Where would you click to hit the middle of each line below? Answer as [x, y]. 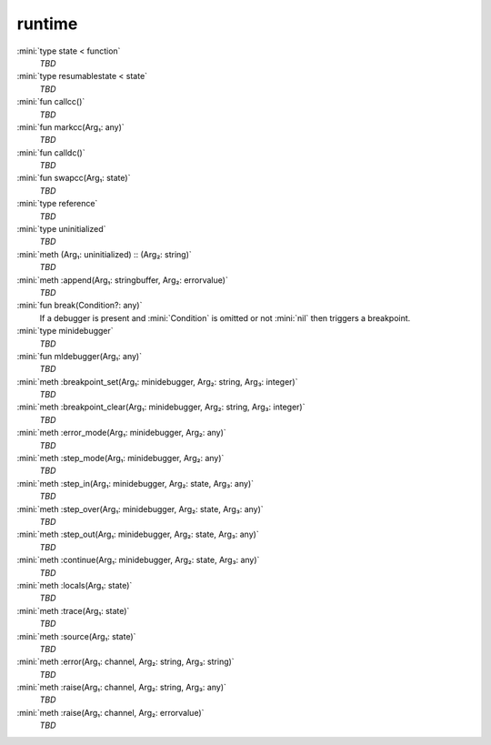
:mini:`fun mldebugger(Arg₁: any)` [80, 356]
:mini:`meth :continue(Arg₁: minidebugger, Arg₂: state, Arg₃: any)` [138, 560]
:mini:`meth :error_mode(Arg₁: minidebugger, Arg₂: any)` [121, 433]
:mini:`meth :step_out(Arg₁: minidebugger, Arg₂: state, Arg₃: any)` [138, 534]
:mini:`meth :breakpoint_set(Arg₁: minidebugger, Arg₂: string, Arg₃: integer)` [157, 381]
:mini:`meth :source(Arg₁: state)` [76, 636]
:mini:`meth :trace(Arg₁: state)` [73, 610]
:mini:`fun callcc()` [51, 102]
